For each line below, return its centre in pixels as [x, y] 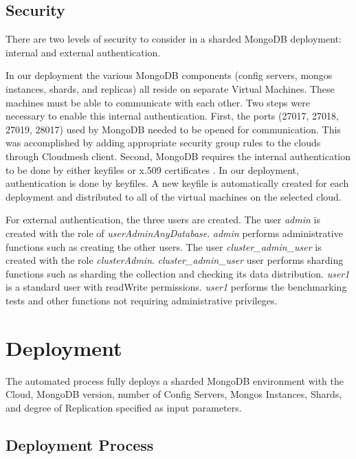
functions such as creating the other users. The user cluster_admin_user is [164, 246]
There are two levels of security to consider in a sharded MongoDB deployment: [174, 39]
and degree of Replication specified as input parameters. [124, 407]
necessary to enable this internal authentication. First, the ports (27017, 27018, [172, 116]
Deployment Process [80, 444]
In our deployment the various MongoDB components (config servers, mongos [169, 75]
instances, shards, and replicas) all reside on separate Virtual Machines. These [170, 88]
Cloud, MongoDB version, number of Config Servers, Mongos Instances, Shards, [174, 394]
